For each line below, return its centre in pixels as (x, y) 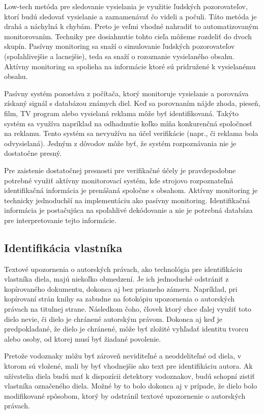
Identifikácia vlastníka (63, 247)
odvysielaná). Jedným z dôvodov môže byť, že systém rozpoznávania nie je (120, 143)
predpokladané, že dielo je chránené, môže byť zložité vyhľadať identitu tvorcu (126, 329)
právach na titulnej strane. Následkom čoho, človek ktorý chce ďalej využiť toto (128, 309)
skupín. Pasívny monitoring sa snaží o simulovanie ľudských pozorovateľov (120, 46)
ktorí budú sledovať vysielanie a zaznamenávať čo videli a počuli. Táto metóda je (130, 16)
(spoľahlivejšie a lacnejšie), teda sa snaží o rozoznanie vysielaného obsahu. (119, 56)
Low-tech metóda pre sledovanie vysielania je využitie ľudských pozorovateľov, (126, 6)
